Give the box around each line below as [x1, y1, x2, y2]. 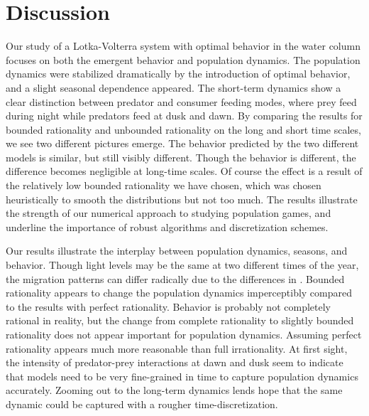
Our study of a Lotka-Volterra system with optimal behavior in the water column [6, 38, 360, 53]
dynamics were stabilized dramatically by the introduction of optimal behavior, [6, 66, 351, 81]
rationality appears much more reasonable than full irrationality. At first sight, [6, 341, 348, 356]
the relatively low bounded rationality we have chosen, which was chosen [6, 178, 321, 193]
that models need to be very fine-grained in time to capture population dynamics [6, 368, 358, 383]
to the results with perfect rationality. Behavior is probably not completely [6, 299, 331, 314]
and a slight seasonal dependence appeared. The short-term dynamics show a [6, 80, 341, 95]
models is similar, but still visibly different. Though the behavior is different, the [6, 149, 356, 164]
